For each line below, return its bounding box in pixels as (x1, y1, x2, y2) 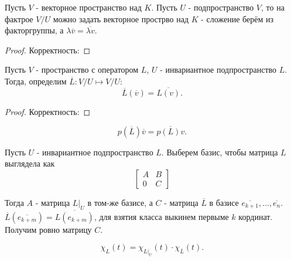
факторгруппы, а (5, 24, 64, 36)
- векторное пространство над (36, 1, 142, 13)
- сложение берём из (201, 12, 273, 25)
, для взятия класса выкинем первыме (94, 210, 229, 222)
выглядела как (5, 157, 55, 170)
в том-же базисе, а (87, 196, 153, 208)
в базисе (209, 196, 239, 208)
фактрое (5, 12, 33, 25)
